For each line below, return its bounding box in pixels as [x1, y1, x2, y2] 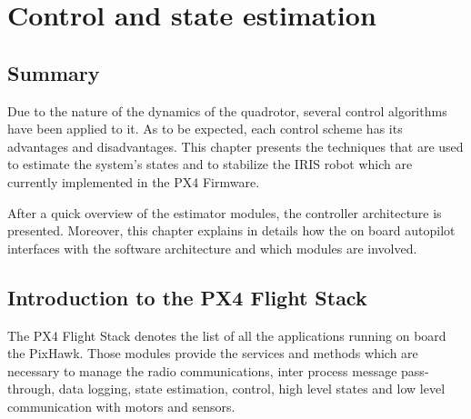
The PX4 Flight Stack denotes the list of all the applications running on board [7, 325, 446, 344]
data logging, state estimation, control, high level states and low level [58, 379, 446, 398]
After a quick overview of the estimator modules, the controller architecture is [7, 203, 442, 222]
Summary [7, 58, 100, 86]
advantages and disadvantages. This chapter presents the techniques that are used [7, 136, 464, 155]
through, [7, 379, 55, 398]
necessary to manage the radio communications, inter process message [7, 361, 397, 380]
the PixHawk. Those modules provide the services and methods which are [7, 344, 418, 363]
